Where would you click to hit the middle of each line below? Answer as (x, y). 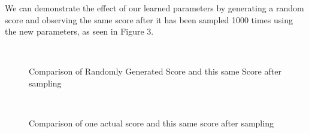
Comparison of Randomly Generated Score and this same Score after (155, 71)
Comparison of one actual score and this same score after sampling (151, 123)
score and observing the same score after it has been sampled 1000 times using (149, 19)
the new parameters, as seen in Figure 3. (79, 31)
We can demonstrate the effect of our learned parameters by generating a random (154, 8)
